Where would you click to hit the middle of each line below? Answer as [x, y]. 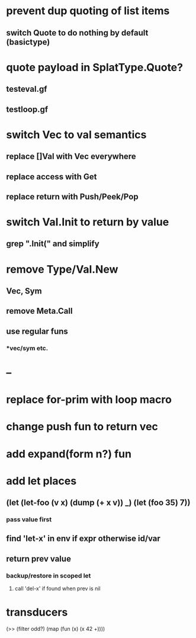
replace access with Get [52, 177]
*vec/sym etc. [27, 348]
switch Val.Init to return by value [88, 222]
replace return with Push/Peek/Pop [72, 196]
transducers [37, 612]
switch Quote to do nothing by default [77, 33]
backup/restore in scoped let [49, 575]
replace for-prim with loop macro [89, 400]
